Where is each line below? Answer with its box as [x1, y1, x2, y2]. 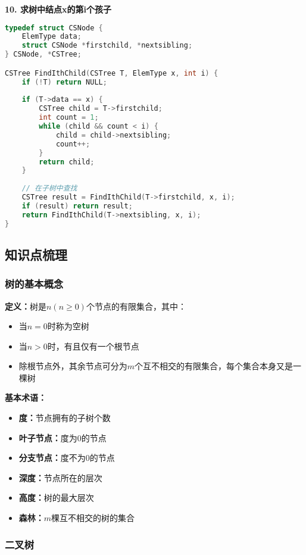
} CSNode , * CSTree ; [5, 50, 82, 59]
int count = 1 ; [39, 113, 99, 122]
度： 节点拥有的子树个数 [18, 411, 111, 424]
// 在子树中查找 [21, 184, 77, 193]
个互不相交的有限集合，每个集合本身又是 [135, 360, 293, 372]
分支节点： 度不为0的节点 [18, 451, 115, 464]
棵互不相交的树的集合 [51, 512, 135, 524]
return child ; [39, 157, 95, 166]
